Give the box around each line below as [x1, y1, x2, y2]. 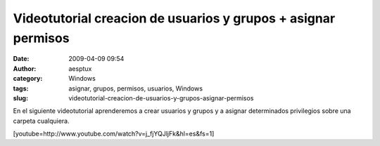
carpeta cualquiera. [13, 117, 70, 125]
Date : [13, 55, 30, 63]
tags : [13, 84, 29, 93]
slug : [13, 93, 28, 102]
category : [13, 74, 43, 83]
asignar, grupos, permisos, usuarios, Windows [68, 84, 203, 93]
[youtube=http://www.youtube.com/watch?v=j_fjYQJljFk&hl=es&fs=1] [13, 130, 215, 138]
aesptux [68, 64, 92, 73]
